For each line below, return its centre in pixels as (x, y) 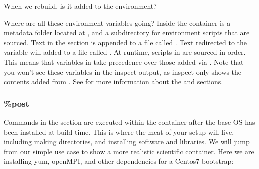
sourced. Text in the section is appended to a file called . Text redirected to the (126, 42)
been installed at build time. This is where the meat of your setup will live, (119, 131)
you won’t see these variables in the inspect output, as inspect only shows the (123, 71)
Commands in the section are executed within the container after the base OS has (129, 122)
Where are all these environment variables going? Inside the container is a (117, 23)
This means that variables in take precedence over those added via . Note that (124, 61)
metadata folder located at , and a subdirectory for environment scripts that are (127, 33)
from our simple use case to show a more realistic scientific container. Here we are (129, 151)
